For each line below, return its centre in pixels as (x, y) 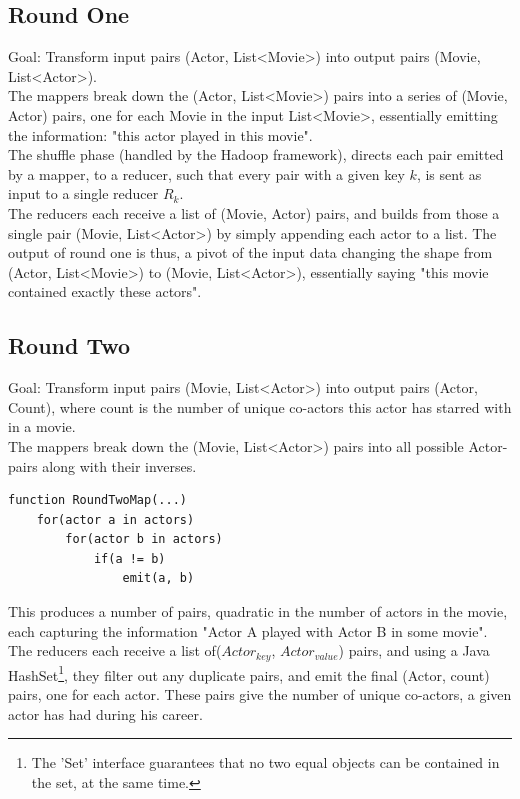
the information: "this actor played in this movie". (160, 134)
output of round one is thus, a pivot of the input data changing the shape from (250, 252)
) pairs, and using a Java (414, 650)
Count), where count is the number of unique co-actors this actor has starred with (260, 406)
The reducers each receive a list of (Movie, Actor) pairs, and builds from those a (254, 212)
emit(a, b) (158, 578)
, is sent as (449, 173)
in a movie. (42, 426)
